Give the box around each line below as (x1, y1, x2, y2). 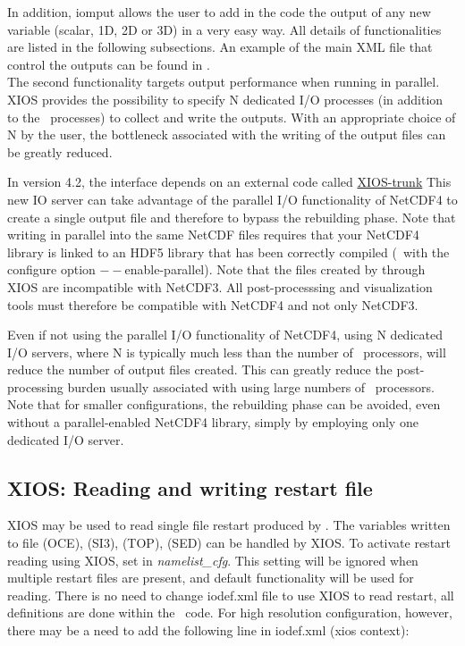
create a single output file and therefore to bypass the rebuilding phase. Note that (7, 207, 456, 226)
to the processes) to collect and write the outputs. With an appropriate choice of (7, 107, 456, 126)
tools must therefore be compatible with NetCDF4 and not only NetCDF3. (7, 295, 418, 314)
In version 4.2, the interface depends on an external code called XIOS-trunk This (7, 172, 452, 191)
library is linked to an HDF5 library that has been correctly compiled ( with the (7, 242, 450, 261)
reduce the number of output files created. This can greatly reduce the (7, 360, 393, 379)
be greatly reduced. (7, 142, 113, 161)
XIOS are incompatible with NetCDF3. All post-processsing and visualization (7, 277, 433, 296)
